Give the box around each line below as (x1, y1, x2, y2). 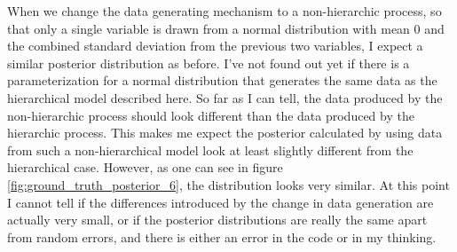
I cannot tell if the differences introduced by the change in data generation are (7, 193, 434, 211)
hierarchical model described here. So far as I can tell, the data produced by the (7, 88, 443, 106)
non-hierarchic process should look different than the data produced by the (7, 106, 414, 124)
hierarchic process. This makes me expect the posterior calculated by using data (7, 123, 443, 142)
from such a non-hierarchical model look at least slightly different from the (7, 140, 414, 159)
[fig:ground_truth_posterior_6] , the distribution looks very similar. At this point (7, 175, 450, 193)
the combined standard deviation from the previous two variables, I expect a (7, 36, 423, 55)
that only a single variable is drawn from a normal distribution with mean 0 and (7, 19, 445, 37)
